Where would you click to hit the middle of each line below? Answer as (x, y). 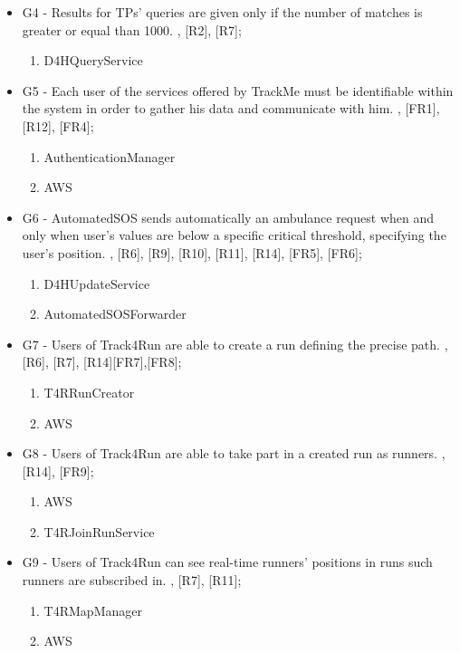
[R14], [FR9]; (58, 471)
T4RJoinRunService (99, 531)
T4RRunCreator (89, 392)
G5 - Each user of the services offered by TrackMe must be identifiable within (238, 90)
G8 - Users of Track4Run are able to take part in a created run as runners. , (234, 453)
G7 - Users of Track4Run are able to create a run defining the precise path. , (235, 344)
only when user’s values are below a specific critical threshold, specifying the (234, 235)
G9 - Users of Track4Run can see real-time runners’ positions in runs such (227, 562)
